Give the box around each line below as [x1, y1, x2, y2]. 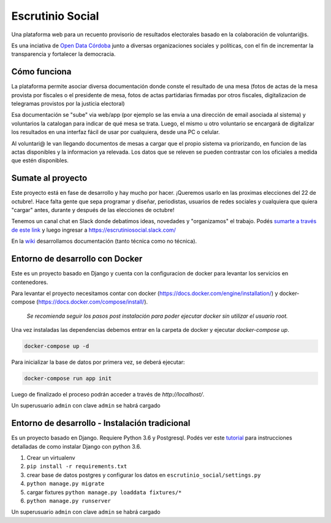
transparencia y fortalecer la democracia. [11, 50, 116, 58]
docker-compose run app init [24, 375, 112, 382]
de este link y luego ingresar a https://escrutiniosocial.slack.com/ [11, 226, 176, 234]
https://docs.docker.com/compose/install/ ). [38, 298, 148, 305]
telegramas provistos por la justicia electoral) [11, 100, 125, 108]
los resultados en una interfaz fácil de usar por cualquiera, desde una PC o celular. [11, 128, 220, 136]
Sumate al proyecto [11, 173, 88, 184]
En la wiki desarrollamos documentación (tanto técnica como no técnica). [11, 237, 197, 245]
